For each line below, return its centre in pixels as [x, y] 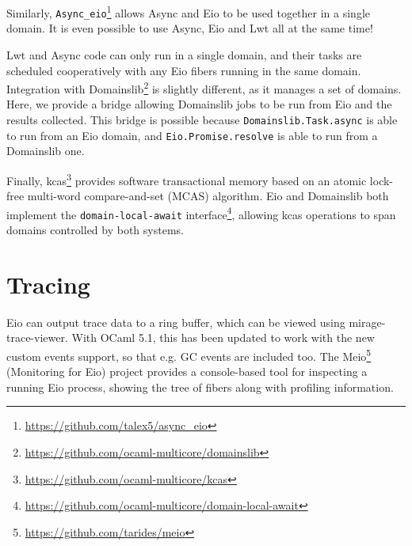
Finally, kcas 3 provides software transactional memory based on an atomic [187, 179]
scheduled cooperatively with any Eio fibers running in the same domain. [184, 70]
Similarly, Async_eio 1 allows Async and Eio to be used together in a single [188, 11]
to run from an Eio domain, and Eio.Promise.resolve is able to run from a [192, 135]
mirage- [367, 322]
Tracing [48, 284]
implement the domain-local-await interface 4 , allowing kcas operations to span [201, 213]
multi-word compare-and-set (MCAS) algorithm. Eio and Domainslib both [208, 196]
